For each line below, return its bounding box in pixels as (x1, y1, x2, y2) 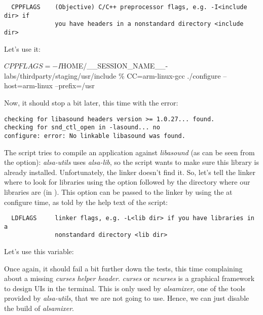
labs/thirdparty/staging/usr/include (4, 70, 117, 81)
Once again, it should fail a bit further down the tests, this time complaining (4, 263, 243, 273)
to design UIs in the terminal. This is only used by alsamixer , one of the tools (4, 283, 245, 293)
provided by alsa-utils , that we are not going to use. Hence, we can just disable (4, 293, 249, 303)
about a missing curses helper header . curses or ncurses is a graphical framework (4, 273, 255, 284)
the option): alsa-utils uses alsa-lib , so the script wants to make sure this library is (4, 157, 259, 167)
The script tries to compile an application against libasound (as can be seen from (4, 147, 255, 157)
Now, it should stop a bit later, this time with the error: (4, 97, 178, 108)
